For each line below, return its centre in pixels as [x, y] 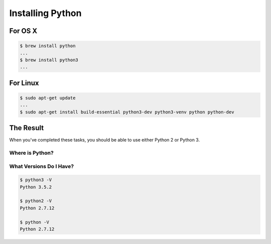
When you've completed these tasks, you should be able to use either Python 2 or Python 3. [105, 140]
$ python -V [35, 222]
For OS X [23, 31]
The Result [27, 128]
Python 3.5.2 [36, 187]
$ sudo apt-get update [48, 98]
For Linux [24, 83]
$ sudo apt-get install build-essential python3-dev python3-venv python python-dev [127, 112]
